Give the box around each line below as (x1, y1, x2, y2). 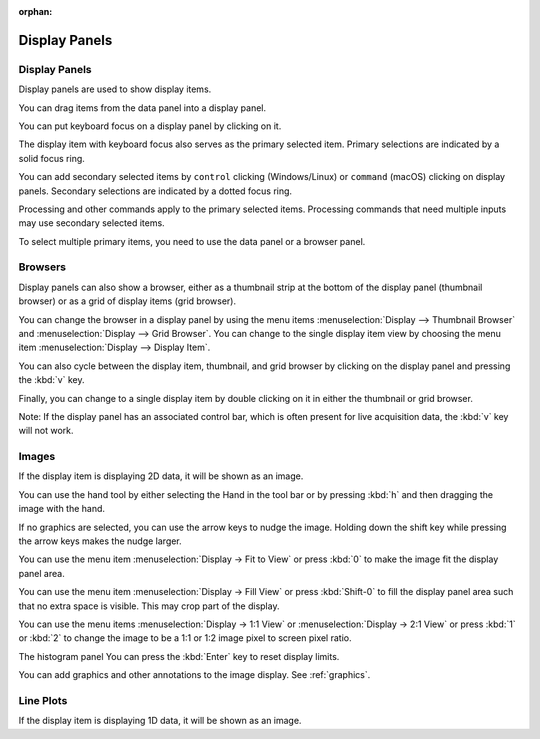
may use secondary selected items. (18, 217, 165, 229)
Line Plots (18, 693, 68, 707)
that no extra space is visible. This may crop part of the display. (18, 600, 280, 612)
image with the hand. (18, 503, 105, 515)
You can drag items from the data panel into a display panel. (18, 101, 267, 114)
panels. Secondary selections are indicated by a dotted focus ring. (18, 185, 293, 197)
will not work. (18, 425, 74, 437)
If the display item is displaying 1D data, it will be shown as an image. (18, 715, 302, 727)
